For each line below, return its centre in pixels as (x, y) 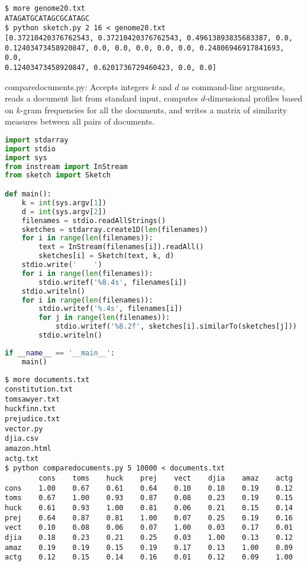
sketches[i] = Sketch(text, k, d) (106, 256)
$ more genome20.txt (45, 8)
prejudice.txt (33, 419)
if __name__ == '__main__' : (60, 353)
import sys (26, 158)
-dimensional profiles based (254, 98)
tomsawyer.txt (33, 399)
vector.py (24, 429)
